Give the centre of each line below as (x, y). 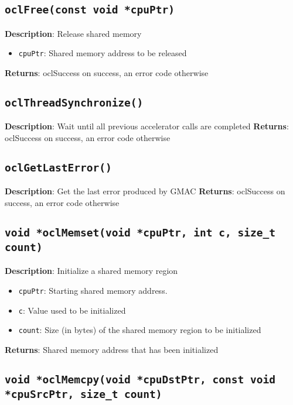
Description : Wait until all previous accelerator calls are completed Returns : (147, 126)
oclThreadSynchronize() (74, 103)
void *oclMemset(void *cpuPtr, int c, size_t (140, 232)
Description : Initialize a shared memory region (91, 271)
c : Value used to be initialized (72, 310)
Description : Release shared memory (73, 33)
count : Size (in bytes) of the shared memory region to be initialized (140, 330)
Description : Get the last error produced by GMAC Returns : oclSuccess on (145, 191)
